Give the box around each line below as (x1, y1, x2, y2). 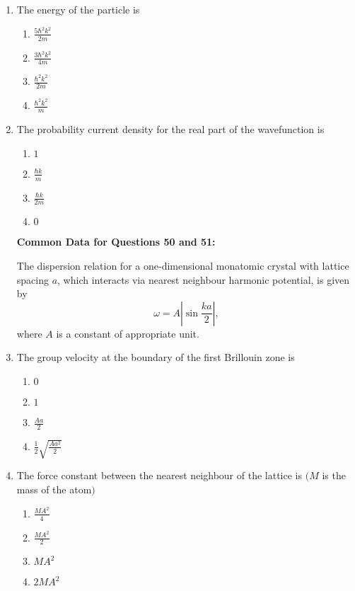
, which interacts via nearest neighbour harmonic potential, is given (57, 272, 350, 287)
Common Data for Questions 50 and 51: (16, 234, 216, 249)
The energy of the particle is (16, 2, 140, 16)
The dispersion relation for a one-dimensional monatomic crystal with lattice (16, 258, 349, 273)
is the (322, 468, 346, 483)
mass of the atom (16, 482, 92, 496)
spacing (16, 272, 49, 287)
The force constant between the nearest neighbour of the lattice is (16, 468, 302, 483)
